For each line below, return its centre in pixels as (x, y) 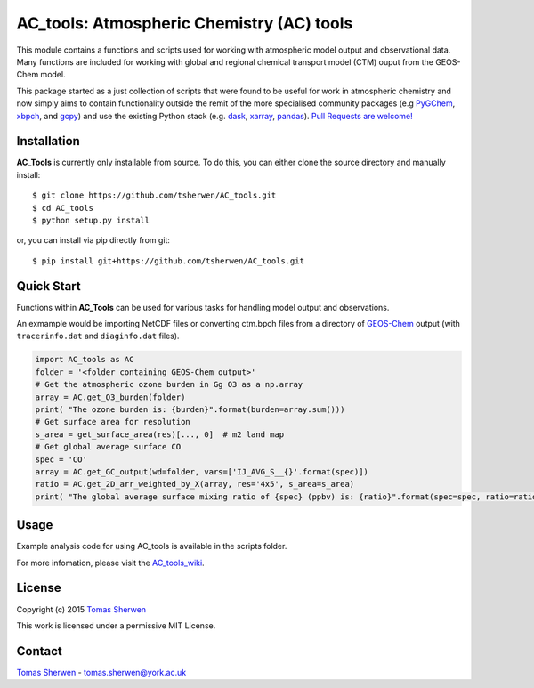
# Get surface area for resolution (113, 422)
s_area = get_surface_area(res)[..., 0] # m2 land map (160, 434)
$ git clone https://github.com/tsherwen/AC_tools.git (154, 195)
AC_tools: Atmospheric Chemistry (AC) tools (185, 23)
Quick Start (49, 286)
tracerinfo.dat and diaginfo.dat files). (98, 336)
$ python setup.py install (91, 220)
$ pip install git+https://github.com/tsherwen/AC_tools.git (168, 261)
